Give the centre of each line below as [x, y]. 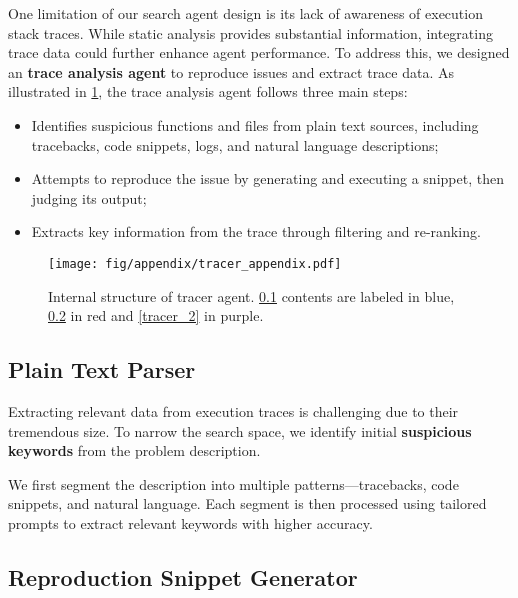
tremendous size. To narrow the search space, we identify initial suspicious [240, 430]
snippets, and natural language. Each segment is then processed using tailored [247, 503]
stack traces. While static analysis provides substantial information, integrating [250, 32]
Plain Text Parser [102, 369]
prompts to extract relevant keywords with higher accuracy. [190, 522]
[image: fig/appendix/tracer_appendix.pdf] [195, 263]
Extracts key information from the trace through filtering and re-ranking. [256, 231]
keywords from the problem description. [134, 450]
